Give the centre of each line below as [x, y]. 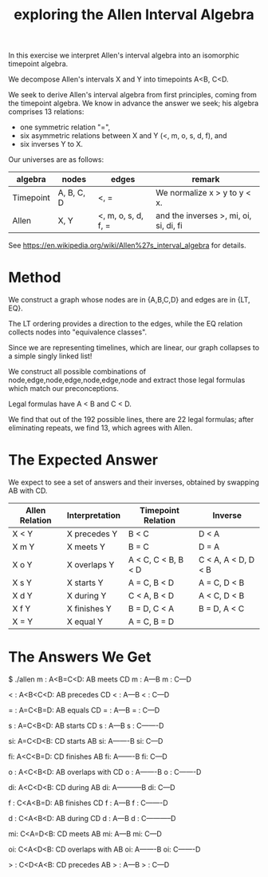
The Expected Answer [83, 460]
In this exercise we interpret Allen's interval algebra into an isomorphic [124, 55]
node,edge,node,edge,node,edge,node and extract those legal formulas [127, 380]
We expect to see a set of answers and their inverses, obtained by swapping [134, 482]
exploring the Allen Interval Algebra [134, 15]
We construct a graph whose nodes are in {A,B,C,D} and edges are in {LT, [129, 300]
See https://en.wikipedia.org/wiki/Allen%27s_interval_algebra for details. [127, 246]
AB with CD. [28, 491]
